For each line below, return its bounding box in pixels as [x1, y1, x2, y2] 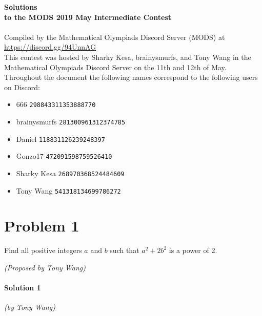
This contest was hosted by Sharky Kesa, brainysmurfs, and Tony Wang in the [4, 51, 251, 62]
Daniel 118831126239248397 [16, 133, 105, 144]
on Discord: [4, 81, 40, 92]
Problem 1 [4, 215, 79, 236]
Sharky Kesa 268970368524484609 [16, 167, 125, 178]
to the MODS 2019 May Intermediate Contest [4, 11, 172, 22]
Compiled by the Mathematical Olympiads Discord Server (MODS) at [4, 31, 225, 42]
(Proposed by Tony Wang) [4, 262, 86, 272]
